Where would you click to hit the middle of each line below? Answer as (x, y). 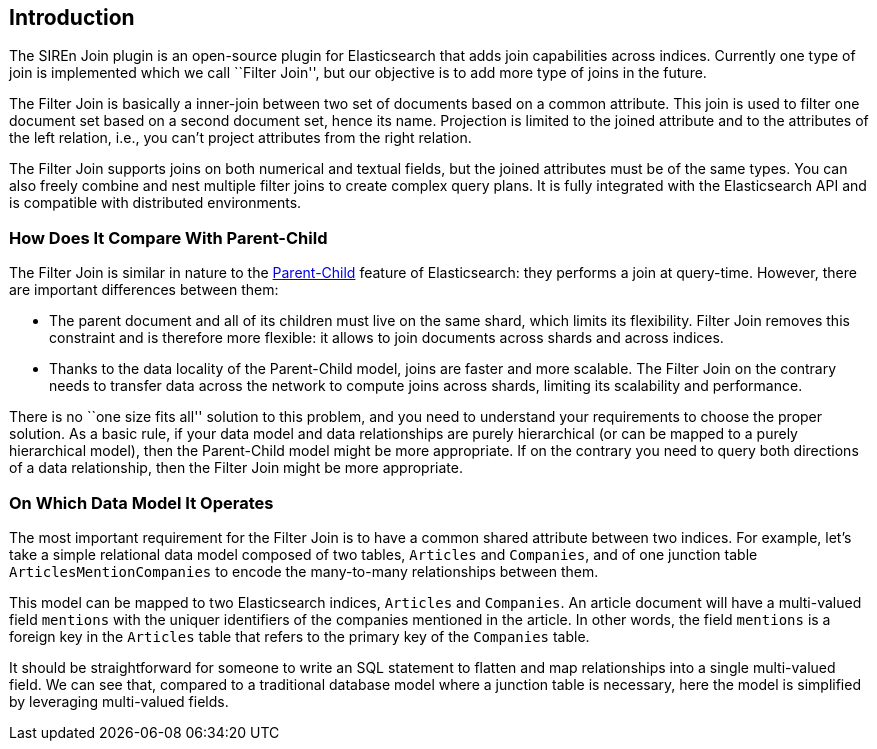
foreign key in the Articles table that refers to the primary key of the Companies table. (299, 636)
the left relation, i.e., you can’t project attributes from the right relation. (240, 138)
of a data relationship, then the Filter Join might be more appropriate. (236, 468)
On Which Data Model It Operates (141, 502)
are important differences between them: (144, 290)
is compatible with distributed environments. (155, 203)
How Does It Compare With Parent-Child (168, 237)
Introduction (72, 17)
